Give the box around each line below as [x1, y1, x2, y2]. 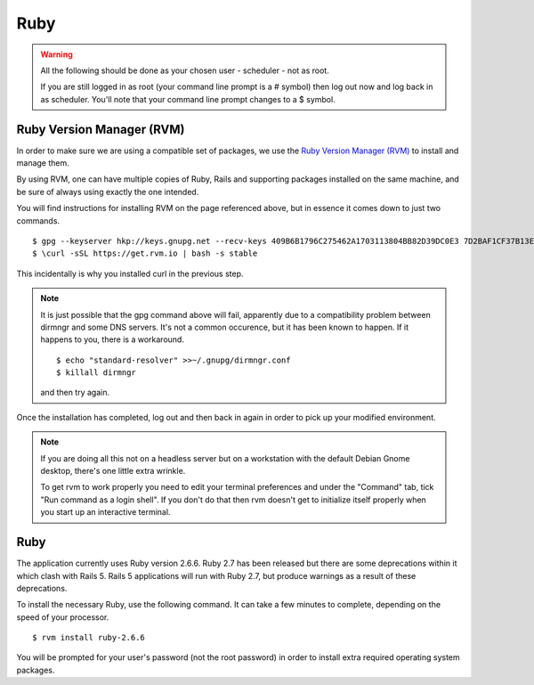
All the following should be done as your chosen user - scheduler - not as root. [40, 65, 329, 76]
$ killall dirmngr [56, 368, 137, 378]
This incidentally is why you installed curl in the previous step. [16, 268, 244, 279]
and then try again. [40, 387, 110, 398]
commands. [16, 215, 61, 226]
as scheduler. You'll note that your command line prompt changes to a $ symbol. [40, 94, 336, 104]
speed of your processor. [16, 611, 109, 623]
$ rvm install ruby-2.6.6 [32, 632, 146, 643]
